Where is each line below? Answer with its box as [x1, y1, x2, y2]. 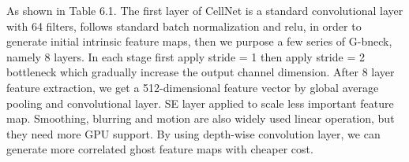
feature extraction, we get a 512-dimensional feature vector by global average [6, 79, 379, 95]
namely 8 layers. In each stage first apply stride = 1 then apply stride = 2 [6, 48, 365, 64]
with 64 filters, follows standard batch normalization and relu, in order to [6, 17, 362, 34]
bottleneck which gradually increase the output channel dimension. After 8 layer [6, 64, 395, 80]
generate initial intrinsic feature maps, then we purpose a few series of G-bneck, [6, 33, 392, 50]
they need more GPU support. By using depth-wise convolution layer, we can [6, 125, 381, 142]
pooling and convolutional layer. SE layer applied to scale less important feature [6, 94, 394, 111]
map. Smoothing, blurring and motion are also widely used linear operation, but [6, 110, 395, 127]
